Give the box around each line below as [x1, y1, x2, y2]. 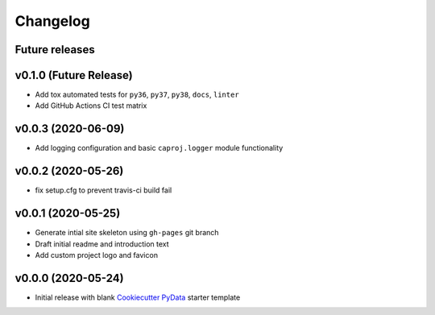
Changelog [14, 12, 90, 30]
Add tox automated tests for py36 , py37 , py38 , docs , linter [35, 89, 239, 100]
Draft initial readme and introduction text [35, 238, 169, 249]
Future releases [14, 43, 96, 56]
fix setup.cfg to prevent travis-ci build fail [35, 185, 172, 195]
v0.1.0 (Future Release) [14, 68, 133, 82]
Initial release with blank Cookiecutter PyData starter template [35, 292, 241, 302]
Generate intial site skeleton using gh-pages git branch [35, 228, 219, 238]
